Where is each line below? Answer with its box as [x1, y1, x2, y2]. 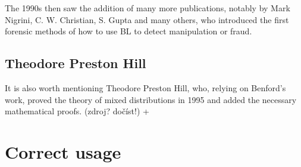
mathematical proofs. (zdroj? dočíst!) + [5, 105, 149, 117]
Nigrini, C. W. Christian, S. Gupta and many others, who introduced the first [5, 13, 289, 25]
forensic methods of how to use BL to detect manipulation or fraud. [5, 25, 252, 37]
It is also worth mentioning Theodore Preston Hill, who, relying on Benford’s [5, 81, 286, 94]
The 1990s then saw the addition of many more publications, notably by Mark [5, 2, 290, 14]
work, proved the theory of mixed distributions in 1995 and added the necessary [5, 93, 297, 105]
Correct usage [5, 139, 121, 163]
